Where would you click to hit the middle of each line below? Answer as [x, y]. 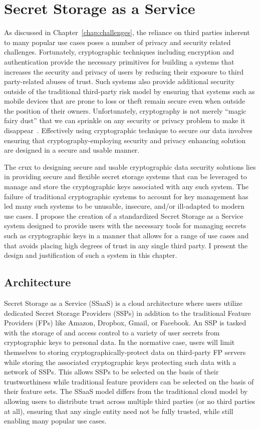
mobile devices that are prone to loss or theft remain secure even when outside [125, 101]
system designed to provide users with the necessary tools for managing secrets [125, 226]
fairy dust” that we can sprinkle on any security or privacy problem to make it [125, 120]
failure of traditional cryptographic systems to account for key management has [126, 196]
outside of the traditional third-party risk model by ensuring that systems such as [129, 91]
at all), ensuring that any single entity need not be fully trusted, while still [119, 411]
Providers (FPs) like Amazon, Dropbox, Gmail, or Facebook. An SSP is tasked [125, 323]
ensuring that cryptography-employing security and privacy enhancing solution [125, 140]
